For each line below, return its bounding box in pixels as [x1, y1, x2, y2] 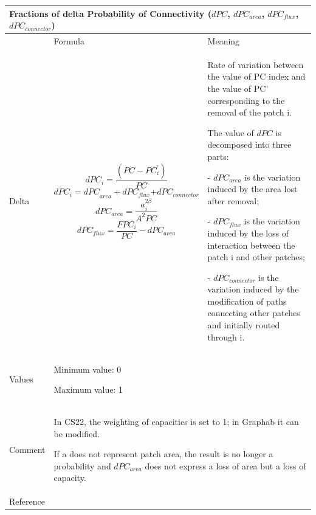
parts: [207, 150, 229, 162]
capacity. [53, 471, 86, 484]
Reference [9, 495, 45, 508]
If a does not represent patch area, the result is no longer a [53, 448, 273, 460]
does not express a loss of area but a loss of [145, 459, 306, 472]
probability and [53, 459, 111, 472]
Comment [9, 443, 46, 456]
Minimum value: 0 [53, 362, 122, 375]
